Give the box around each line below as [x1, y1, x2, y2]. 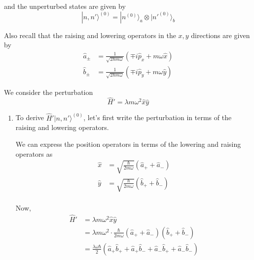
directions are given [191, 30, 250, 40]
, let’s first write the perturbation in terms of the [83, 112, 232, 123]
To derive [15, 112, 44, 123]
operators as [15, 148, 53, 159]
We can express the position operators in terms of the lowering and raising [15, 138, 241, 149]
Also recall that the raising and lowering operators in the [4, 30, 176, 40]
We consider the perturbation [4, 87, 93, 97]
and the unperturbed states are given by [4, 1, 126, 11]
